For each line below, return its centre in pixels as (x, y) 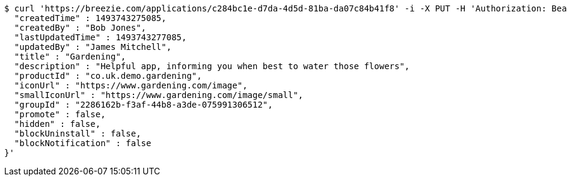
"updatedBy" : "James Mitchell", (93, 47)
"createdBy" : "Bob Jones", (80, 28)
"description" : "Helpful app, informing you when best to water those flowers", (212, 66)
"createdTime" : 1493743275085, (90, 18)
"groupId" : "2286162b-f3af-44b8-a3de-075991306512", (143, 105)
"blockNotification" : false (83, 143)
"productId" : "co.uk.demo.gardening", (108, 76)
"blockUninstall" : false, (78, 133)
